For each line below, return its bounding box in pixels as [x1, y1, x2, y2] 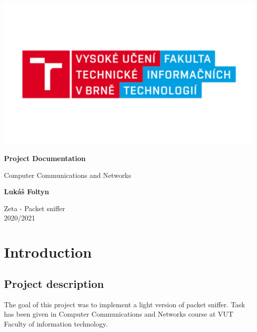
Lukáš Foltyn [4, 186, 49, 197]
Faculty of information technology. [4, 318, 108, 329]
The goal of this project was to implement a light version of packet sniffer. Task [4, 299, 245, 309]
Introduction [4, 242, 92, 262]
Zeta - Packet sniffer [4, 203, 65, 213]
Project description [4, 276, 104, 291]
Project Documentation [4, 153, 86, 164]
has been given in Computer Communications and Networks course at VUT [4, 309, 233, 319]
